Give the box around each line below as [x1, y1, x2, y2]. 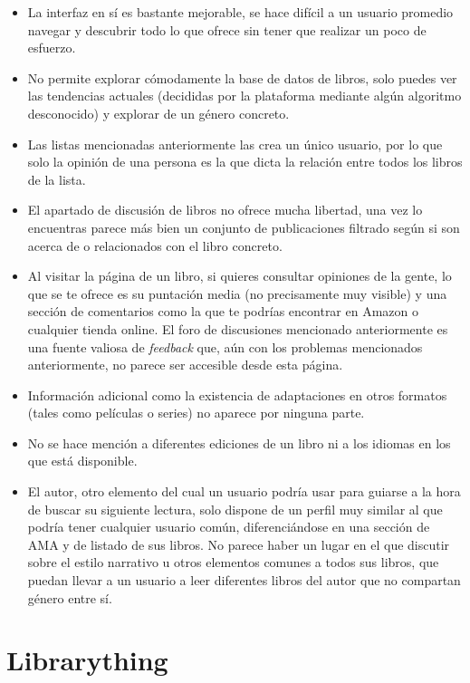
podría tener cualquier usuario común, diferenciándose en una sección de [27, 517, 430, 536]
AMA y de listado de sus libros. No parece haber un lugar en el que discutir [27, 534, 450, 553]
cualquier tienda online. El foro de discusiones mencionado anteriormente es [27, 319, 448, 338]
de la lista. [27, 169, 86, 188]
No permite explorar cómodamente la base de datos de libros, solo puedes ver [27, 68, 457, 87]
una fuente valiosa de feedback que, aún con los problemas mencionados [27, 337, 423, 356]
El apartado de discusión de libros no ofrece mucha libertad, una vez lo [27, 200, 423, 219]
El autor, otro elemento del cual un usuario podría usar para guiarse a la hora [27, 482, 461, 501]
